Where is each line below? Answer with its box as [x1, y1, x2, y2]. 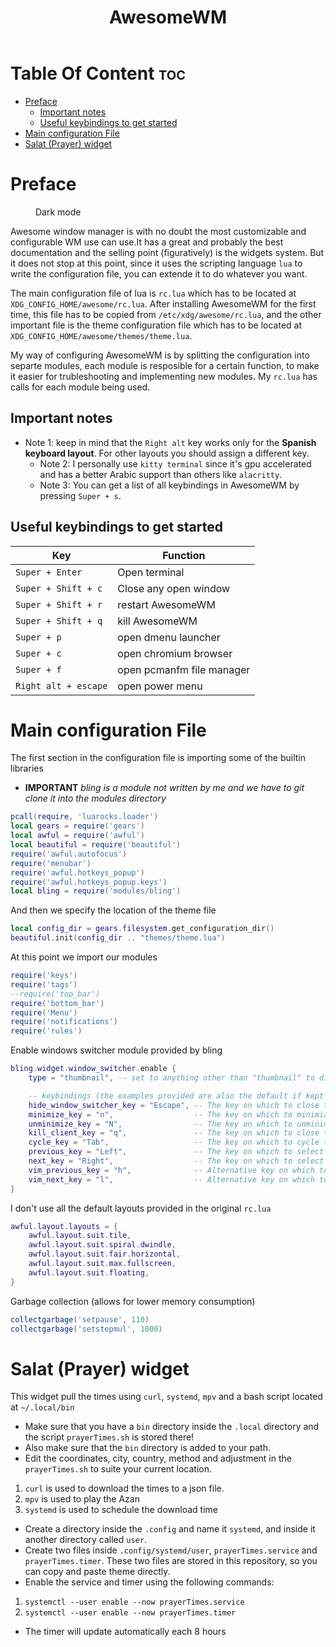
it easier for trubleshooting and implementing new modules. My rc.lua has [10, 370, 318, 382]
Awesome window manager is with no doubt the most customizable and [10, 225, 307, 237]
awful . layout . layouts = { [10, 1221, 118, 1231]
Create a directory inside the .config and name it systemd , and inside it [24, 1523, 316, 1535]
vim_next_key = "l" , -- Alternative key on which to [28, 1174, 329, 1185]
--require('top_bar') [10, 989, 101, 999]
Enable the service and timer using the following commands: [24, 1576, 275, 1588]
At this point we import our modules [10, 951, 158, 963]
